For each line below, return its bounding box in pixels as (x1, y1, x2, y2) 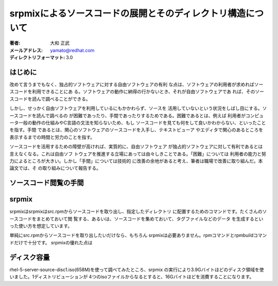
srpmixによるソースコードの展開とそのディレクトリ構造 (9, 8, 246, 19)
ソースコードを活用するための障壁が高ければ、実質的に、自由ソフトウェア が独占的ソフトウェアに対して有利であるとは (9, 144, 263, 150)
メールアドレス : (9, 47, 43, 53)
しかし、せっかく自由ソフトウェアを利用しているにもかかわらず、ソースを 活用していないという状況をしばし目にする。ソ (9, 105, 267, 112)
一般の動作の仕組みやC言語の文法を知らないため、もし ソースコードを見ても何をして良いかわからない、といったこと (18, 119, 266, 126)
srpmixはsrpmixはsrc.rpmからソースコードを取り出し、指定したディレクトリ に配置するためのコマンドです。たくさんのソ (9, 208, 267, 214)
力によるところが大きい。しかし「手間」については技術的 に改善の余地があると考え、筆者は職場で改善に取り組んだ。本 (9, 157, 263, 164)
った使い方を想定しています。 (9, 223, 73, 229)
